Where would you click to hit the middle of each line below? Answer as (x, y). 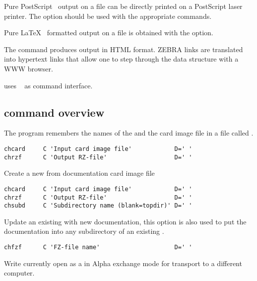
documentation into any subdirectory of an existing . (84, 231)
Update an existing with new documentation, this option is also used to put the (125, 221)
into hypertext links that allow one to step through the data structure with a (121, 59)
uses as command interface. (48, 85)
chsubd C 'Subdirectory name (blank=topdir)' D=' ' (98, 206)
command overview (54, 112)
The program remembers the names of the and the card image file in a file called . (129, 133)
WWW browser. (29, 68)
